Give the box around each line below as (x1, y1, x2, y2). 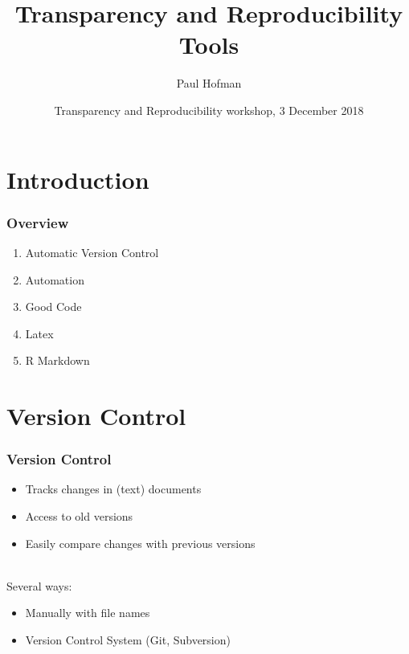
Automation (25, 271, 84, 288)
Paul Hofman (176, 75, 242, 92)
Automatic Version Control (25, 243, 159, 260)
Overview (6, 212, 69, 232)
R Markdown (25, 352, 90, 369)
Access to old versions (25, 508, 133, 525)
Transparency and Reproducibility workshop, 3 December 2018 (54, 101, 364, 118)
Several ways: (6, 577, 72, 594)
